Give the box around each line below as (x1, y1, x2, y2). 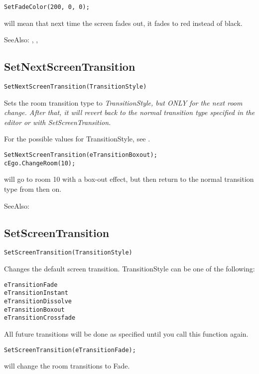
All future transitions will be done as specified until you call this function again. (4, 328, 249, 339)
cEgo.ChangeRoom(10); (4, 159, 76, 167)
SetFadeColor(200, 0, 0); (4, 3, 90, 10)
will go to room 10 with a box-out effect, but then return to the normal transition (4, 174, 254, 184)
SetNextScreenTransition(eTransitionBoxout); (4, 151, 157, 159)
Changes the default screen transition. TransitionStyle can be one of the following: (4, 263, 255, 274)
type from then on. (4, 183, 62, 194)
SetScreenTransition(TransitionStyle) (4, 249, 132, 256)
